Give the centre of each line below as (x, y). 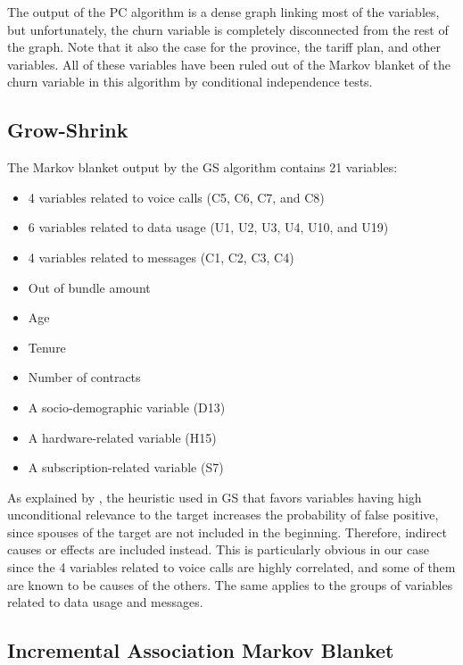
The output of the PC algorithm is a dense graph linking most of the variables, (223, 12)
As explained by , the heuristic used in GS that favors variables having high (215, 497)
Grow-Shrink (68, 130)
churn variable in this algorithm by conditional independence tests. (190, 82)
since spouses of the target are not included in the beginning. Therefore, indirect (227, 532)
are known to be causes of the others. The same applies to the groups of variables (230, 584)
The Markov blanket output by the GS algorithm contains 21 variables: (203, 167)
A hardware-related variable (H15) (122, 437)
